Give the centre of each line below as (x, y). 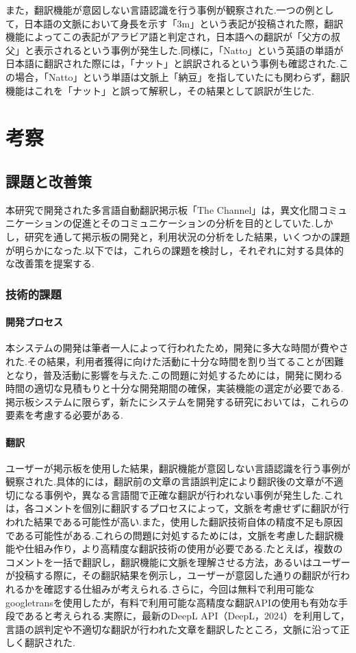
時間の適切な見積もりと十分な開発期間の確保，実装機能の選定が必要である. (175, 388)
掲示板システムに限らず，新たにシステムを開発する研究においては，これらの (177, 401)
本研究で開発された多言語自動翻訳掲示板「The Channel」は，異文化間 (162, 209)
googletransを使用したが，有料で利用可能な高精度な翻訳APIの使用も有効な (172, 602)
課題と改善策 (49, 181)
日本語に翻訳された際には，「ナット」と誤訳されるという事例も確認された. (172, 63)
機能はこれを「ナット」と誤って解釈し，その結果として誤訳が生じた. (160, 90)
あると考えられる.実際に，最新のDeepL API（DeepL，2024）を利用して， (187, 616)
